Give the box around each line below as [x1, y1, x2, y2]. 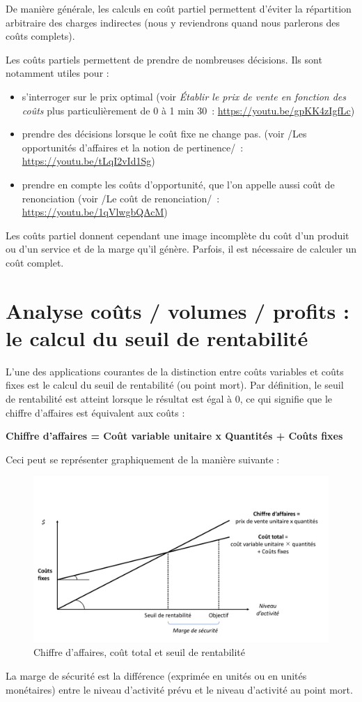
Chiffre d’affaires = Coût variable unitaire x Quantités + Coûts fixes [6, 428, 343, 443]
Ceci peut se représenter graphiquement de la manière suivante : [6, 451, 280, 466]
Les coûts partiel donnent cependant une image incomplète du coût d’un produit [6, 227, 349, 242]
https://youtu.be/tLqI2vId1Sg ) [22, 154, 155, 168]
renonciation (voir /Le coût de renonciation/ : [22, 191, 220, 205]
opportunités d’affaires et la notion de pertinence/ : [22, 140, 244, 154]
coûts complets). [6, 29, 75, 43]
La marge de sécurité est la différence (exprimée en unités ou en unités [6, 669, 307, 683]
